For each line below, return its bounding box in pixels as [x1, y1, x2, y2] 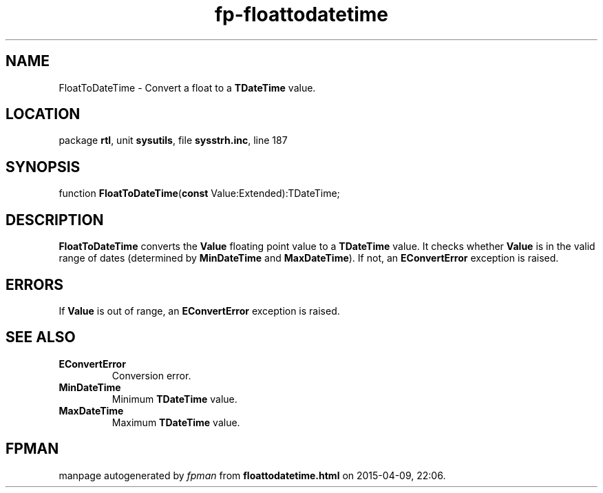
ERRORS [6, 275, 64, 293]
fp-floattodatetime [214, 3, 389, 26]
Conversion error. [112, 369, 191, 381]
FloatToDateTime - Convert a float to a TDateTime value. [59, 81, 316, 94]
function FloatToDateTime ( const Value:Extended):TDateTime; [59, 187, 340, 200]
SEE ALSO [6, 328, 76, 346]
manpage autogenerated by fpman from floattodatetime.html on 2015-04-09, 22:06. [59, 469, 446, 481]
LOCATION [6, 105, 81, 123]
